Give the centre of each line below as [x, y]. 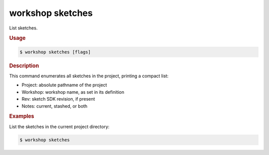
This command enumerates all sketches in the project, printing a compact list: [89, 76]
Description [24, 66]
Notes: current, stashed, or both [55, 106]
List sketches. [23, 28]
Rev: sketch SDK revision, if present [58, 99]
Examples [22, 116]
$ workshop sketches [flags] [55, 52]
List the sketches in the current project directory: [59, 127]
